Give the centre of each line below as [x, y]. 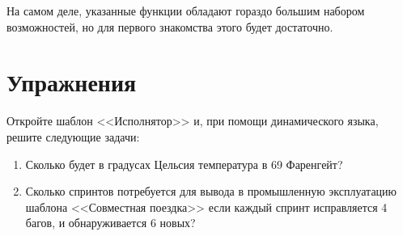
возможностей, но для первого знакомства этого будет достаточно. [170, 26]
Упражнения [72, 82]
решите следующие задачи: [73, 136]
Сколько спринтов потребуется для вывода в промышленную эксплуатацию [211, 191]
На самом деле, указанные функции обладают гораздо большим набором [186, 11]
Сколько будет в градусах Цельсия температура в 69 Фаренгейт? [184, 164]
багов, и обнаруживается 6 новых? [110, 223]
